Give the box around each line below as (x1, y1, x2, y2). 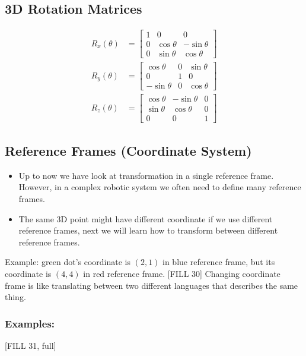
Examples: (5, 316, 55, 330)
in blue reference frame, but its (162, 256, 275, 268)
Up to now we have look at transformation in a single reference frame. (18, 169, 274, 181)
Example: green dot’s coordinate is (5, 256, 130, 268)
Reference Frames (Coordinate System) (5, 141, 252, 159)
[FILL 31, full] (5, 339, 56, 351)
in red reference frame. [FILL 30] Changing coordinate (83, 267, 280, 279)
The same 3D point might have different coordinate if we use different (18, 212, 273, 225)
